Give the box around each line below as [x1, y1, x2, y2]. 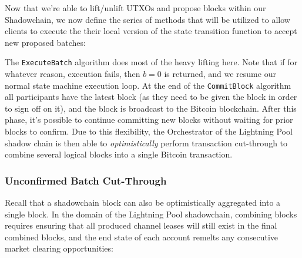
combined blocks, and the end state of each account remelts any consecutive [5, 230, 278, 243]
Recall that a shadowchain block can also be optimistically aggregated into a [5, 196, 281, 209]
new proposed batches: [5, 36, 86, 48]
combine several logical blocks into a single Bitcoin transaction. [5, 148, 233, 160]
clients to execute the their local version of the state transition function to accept [5, 25, 297, 37]
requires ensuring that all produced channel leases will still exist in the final [5, 219, 277, 232]
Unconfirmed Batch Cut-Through [5, 173, 167, 187]
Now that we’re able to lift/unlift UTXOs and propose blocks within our [5, 2, 266, 14]
